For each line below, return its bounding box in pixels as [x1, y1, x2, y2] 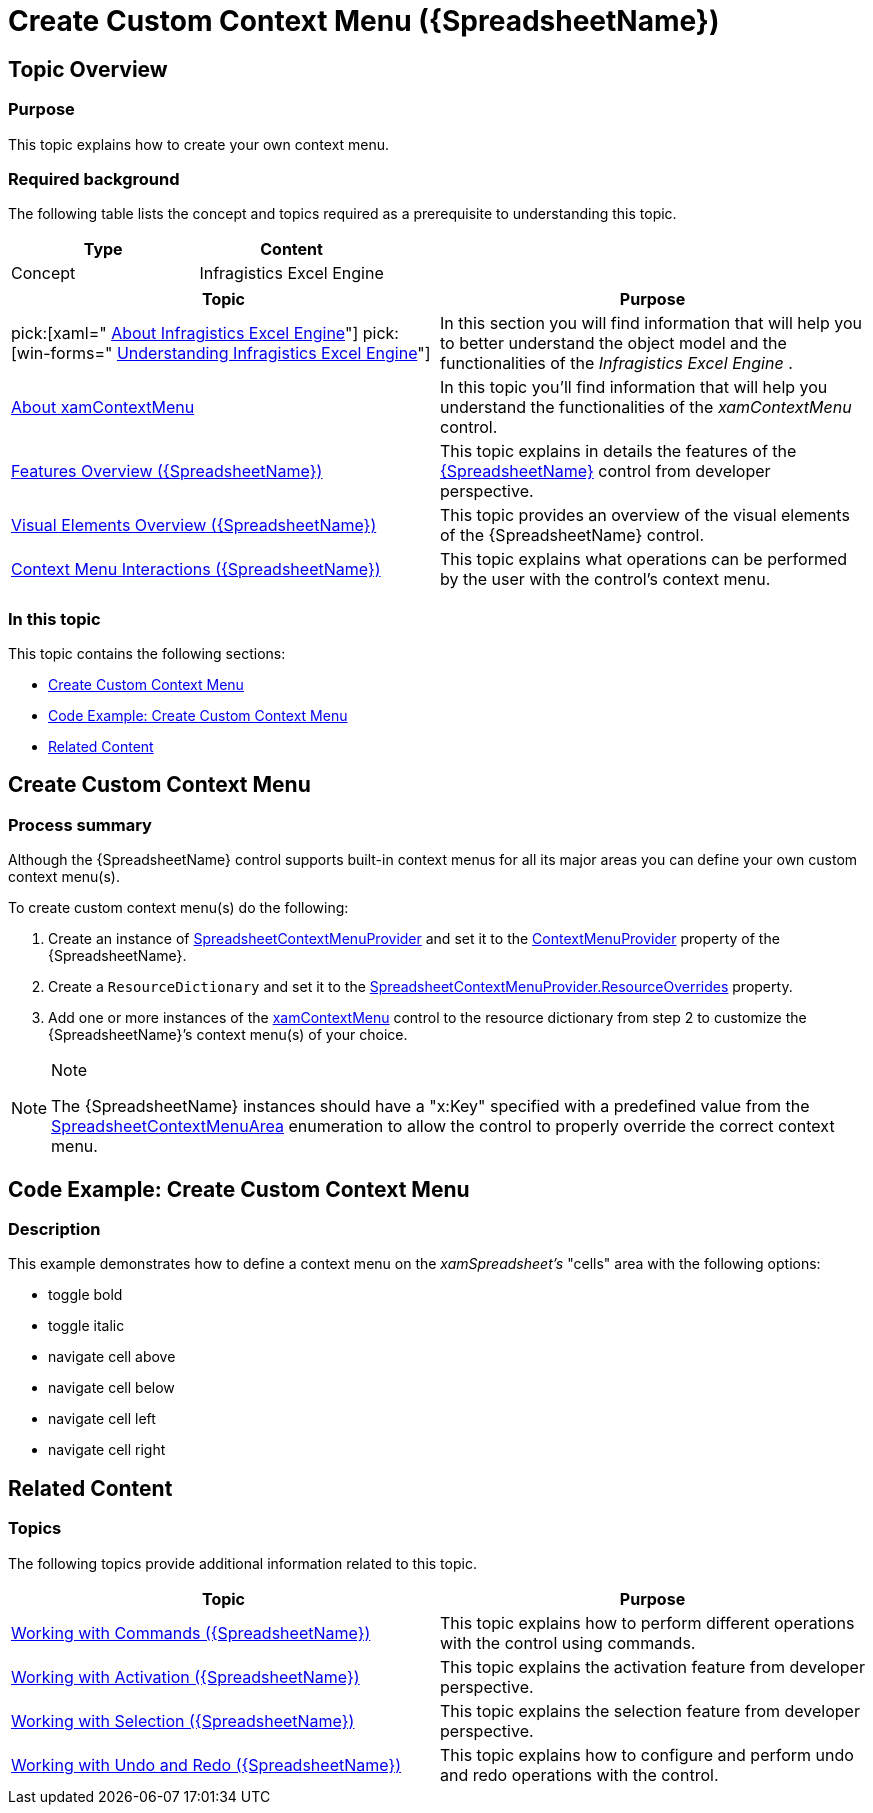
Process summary [8, 814, 152, 835]
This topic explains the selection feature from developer [440, 1700, 860, 1721]
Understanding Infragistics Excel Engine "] [116, 343, 431, 364]
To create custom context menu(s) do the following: [8, 899, 349, 917]
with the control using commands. [440, 1632, 696, 1653]
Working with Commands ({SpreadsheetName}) [11, 1622, 371, 1643]
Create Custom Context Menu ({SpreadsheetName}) [8, 4, 720, 38]
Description [8, 1219, 101, 1240]
